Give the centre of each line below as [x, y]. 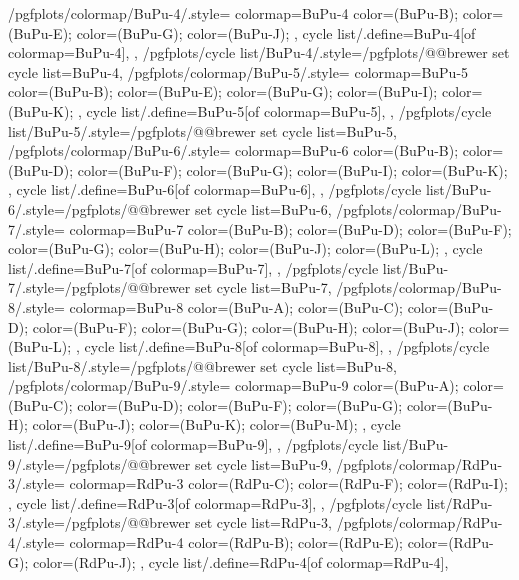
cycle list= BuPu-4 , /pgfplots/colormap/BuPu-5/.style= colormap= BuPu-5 [238, 71]
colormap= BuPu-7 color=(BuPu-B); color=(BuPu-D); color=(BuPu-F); [290, 228]
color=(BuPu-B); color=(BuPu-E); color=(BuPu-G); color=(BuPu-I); [223, 91]
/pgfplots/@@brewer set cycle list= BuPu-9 [196, 463]
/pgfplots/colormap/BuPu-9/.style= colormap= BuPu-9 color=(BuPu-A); [233, 385]
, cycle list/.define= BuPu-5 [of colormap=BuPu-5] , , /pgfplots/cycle [285, 110]
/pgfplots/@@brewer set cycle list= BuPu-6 [196, 208]
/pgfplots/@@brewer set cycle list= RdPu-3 [196, 522]
